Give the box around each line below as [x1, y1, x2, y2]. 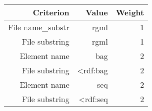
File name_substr [8, 21, 70, 33]
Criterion [33, 6, 70, 18]
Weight [115, 6, 144, 18]
